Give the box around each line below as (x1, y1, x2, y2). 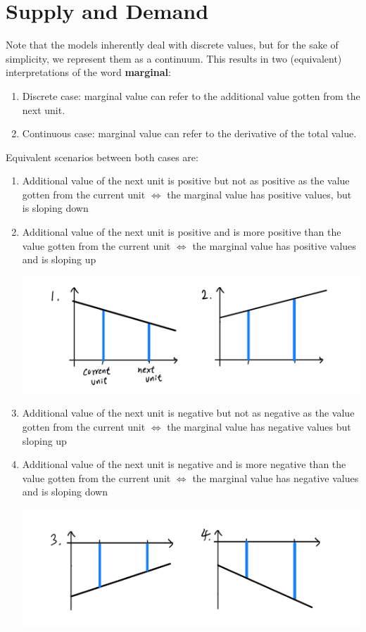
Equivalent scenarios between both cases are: (6, 149, 198, 164)
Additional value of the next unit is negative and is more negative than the (22, 457, 346, 472)
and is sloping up (22, 252, 96, 267)
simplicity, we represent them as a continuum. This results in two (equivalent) (6, 51, 342, 65)
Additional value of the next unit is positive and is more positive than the (22, 225, 341, 239)
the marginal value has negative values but (167, 419, 351, 434)
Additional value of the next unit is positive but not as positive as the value (22, 173, 350, 188)
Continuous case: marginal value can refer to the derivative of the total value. (22, 126, 357, 141)
